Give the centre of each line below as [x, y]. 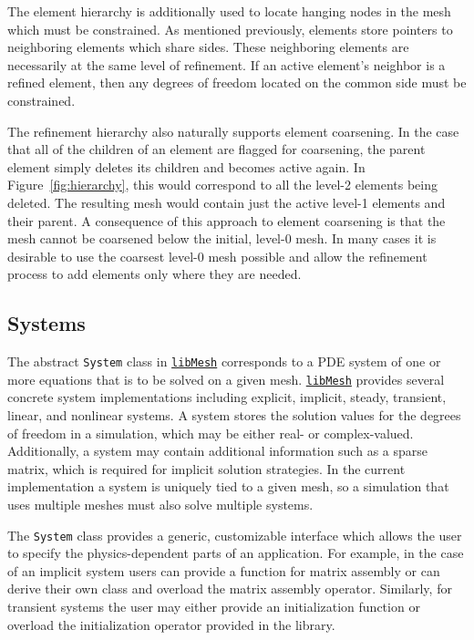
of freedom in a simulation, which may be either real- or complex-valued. [211, 433]
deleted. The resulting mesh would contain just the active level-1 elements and [227, 202]
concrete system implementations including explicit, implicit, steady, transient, [227, 397]
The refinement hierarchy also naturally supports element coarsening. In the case [233, 131]
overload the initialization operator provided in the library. [171, 624]
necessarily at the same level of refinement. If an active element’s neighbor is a [227, 64]
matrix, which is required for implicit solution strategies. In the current [206, 468]
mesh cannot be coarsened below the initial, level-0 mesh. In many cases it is [222, 238]
